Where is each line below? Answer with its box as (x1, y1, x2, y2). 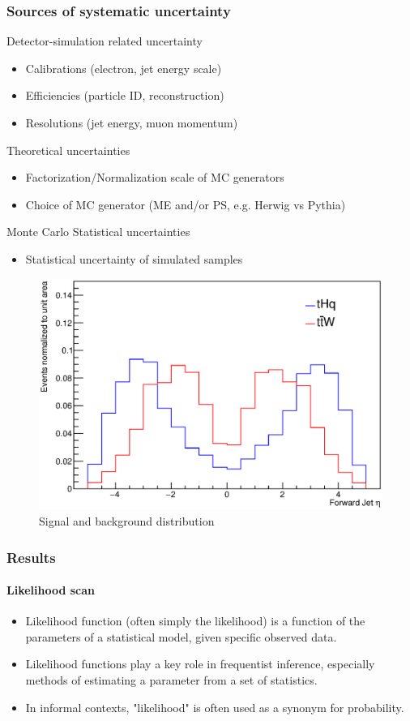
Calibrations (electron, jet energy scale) (25, 59, 222, 76)
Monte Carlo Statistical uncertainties (6, 223, 190, 240)
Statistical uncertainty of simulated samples (25, 250, 243, 267)
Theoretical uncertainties (6, 141, 130, 158)
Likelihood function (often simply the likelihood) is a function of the (25, 612, 365, 629)
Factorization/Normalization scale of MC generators (25, 169, 284, 186)
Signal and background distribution (39, 513, 215, 530)
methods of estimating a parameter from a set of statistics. (25, 672, 318, 689)
